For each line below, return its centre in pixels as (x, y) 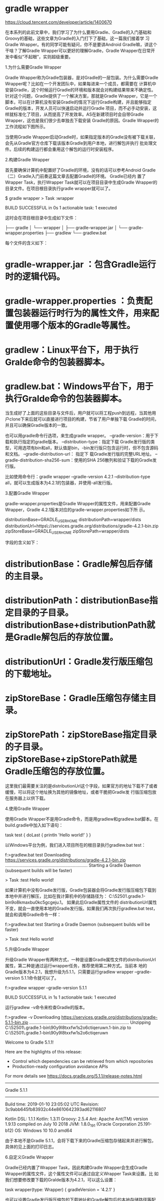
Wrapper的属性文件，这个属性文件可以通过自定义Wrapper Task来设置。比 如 (82, 1174)
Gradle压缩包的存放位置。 (57, 771)
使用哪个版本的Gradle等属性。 (75, 326)
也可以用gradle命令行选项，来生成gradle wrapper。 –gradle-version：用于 (80, 436)
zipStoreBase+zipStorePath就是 (71, 759)
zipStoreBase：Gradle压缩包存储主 (76, 698)
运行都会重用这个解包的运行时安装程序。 (75, 149)
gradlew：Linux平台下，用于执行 (72, 350)
